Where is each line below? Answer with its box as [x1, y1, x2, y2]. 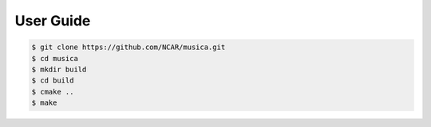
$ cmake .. [31, 87, 74, 96]
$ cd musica [31, 54, 79, 63]
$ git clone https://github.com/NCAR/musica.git [31, 43, 226, 52]
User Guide [14, 12, 91, 29]
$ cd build [31, 76, 74, 85]
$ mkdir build [31, 64, 87, 74]
